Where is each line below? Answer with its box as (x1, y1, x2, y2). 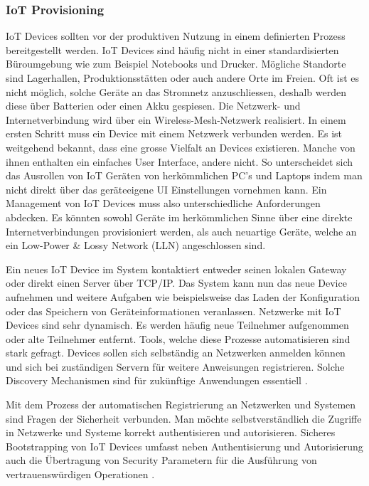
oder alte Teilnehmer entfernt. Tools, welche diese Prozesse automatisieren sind (6, 331, 351, 346)
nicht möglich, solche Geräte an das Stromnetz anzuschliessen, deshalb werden (6, 84, 346, 99)
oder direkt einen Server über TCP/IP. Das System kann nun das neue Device (6, 275, 347, 290)
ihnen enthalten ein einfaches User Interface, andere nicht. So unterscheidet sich (6, 154, 353, 169)
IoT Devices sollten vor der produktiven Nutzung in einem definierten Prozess (6, 28, 346, 43)
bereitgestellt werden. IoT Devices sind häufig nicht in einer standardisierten (6, 42, 339, 57)
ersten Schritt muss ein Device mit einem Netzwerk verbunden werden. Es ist (6, 126, 343, 141)
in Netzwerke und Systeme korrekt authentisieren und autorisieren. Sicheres (6, 425, 336, 440)
